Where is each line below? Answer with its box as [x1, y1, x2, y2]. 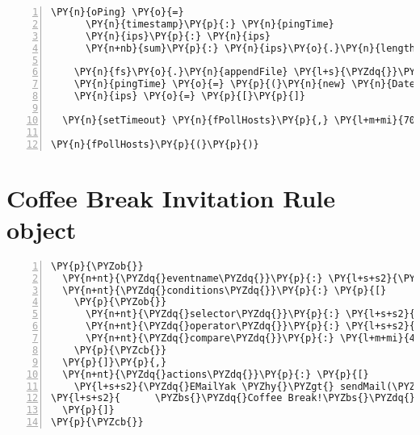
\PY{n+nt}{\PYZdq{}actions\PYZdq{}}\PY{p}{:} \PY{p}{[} [62, 368, 369, 380]
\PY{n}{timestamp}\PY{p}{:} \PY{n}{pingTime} [85, 18, 334, 30]
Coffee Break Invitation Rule [6, 181, 336, 214]
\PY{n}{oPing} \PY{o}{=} [51, 6, 184, 18]
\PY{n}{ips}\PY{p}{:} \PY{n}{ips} [85, 30, 271, 42]
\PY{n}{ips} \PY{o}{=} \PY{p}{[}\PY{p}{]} [73, 90, 305, 102]
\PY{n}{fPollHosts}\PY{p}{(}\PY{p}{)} [51, 138, 259, 150]
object [6, 212, 77, 245]
